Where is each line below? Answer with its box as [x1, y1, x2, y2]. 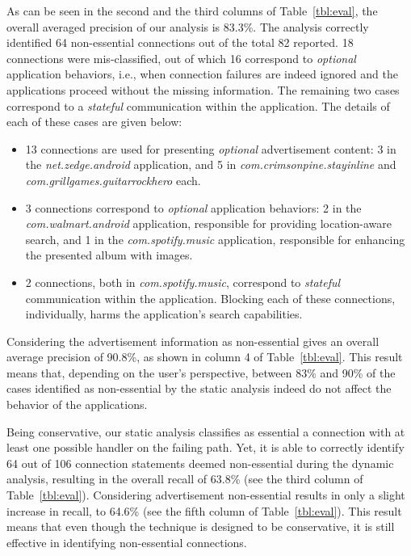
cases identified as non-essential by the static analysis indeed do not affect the [6, 380, 392, 397]
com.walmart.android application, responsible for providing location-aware [25, 215, 392, 232]
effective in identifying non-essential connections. [6, 533, 247, 550]
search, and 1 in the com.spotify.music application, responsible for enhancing [25, 230, 405, 247]
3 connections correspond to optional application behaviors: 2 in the [25, 199, 362, 216]
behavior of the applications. [6, 396, 148, 413]
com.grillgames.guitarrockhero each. [25, 171, 201, 188]
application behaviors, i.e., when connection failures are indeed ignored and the [6, 65, 398, 82]
